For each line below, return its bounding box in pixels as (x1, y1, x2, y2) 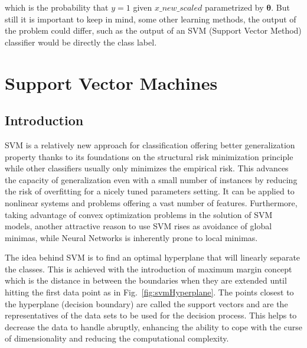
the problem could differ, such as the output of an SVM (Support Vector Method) (5, 24, 302, 37)
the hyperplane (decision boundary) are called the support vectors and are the (5, 297, 288, 310)
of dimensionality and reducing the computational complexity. (5, 332, 229, 344)
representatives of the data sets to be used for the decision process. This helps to (5, 309, 297, 321)
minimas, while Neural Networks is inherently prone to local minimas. (5, 231, 258, 243)
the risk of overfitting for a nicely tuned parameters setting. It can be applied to (5, 185, 295, 197)
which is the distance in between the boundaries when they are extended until (5, 274, 287, 287)
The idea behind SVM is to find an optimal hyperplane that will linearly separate (5, 251, 301, 264)
